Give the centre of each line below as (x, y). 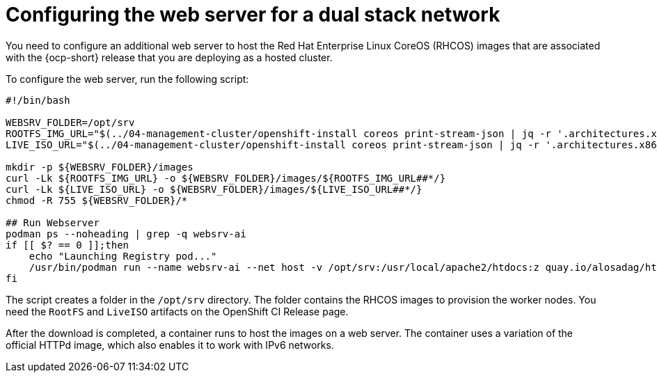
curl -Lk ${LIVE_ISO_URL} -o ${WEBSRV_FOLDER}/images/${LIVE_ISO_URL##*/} (214, 189)
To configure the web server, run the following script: (127, 79)
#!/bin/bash (38, 100)
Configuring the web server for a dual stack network (253, 15)
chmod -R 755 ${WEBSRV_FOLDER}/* (97, 200)
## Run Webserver (53, 222)
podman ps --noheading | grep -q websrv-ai (126, 234)
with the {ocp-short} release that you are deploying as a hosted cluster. (169, 57)
